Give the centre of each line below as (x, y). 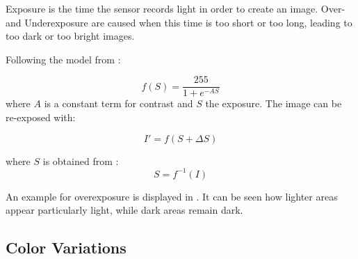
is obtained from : (81, 160)
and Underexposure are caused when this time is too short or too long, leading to (179, 22)
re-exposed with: (41, 117)
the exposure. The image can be (274, 103)
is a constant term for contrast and (119, 103)
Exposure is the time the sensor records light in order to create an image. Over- (176, 8)
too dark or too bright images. (70, 36)
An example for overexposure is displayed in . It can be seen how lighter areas (172, 196)
